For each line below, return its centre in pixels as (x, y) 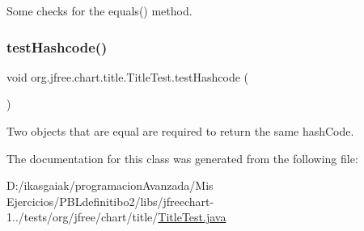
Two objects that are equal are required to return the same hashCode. (180, 131)
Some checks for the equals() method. (99, 10)
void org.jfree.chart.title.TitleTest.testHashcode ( (128, 76)
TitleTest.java (192, 217)
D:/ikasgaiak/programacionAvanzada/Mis (110, 185)
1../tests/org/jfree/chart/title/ (83, 217)
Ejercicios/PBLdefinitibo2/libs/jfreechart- (110, 201)
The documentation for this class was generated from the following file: (182, 158)
